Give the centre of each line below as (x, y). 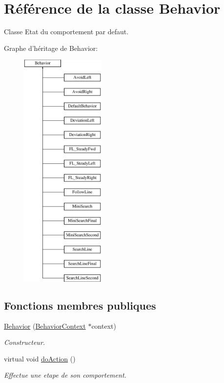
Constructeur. (25, 342)
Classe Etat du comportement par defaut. (66, 32)
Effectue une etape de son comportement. (65, 375)
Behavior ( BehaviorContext (45, 326)
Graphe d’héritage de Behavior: (51, 48)
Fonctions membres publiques (80, 305)
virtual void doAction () (40, 358)
